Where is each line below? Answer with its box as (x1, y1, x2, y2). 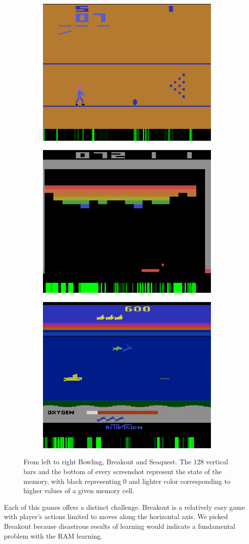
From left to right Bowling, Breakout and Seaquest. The (23, 457, 191, 467)
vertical (206, 457, 228, 467)
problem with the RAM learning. (4, 530, 103, 541)
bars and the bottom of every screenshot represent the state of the (23, 466, 222, 477)
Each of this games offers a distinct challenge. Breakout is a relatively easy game (4, 501, 245, 512)
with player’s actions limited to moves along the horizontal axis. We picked (4, 511, 228, 522)
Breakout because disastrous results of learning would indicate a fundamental (4, 521, 235, 531)
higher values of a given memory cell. (23, 485, 134, 496)
